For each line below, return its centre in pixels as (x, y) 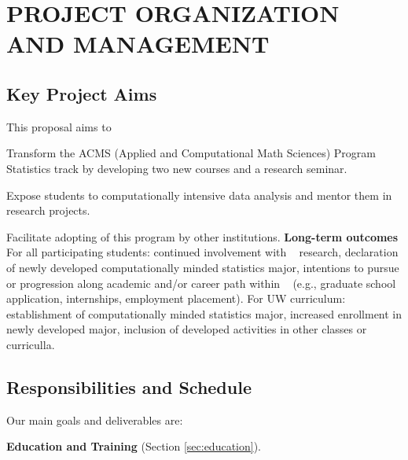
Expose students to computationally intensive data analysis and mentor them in (199, 195)
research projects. (48, 210)
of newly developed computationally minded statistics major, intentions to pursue (203, 267)
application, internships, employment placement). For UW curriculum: (176, 298)
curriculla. (31, 344)
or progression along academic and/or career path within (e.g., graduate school (201, 283)
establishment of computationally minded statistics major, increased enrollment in (204, 313)
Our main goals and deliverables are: (95, 420)
